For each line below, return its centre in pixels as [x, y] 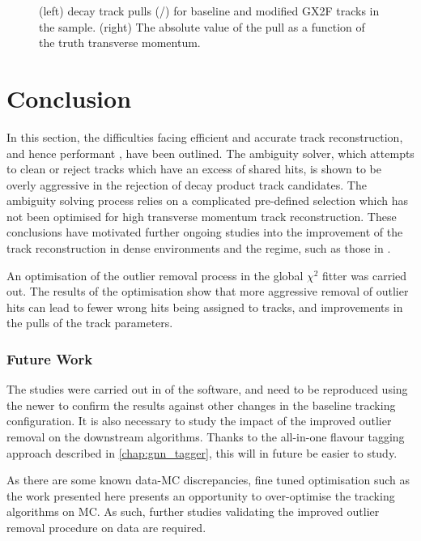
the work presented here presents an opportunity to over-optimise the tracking [201, 495]
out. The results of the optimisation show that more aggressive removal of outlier [208, 291]
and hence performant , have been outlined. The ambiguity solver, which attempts [210, 153]
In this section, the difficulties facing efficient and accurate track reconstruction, [205, 136]
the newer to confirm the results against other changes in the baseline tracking [201, 405]
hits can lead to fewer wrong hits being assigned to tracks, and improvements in [205, 307]
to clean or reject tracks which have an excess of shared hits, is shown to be [194, 169]
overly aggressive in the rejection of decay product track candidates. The [187, 184]
